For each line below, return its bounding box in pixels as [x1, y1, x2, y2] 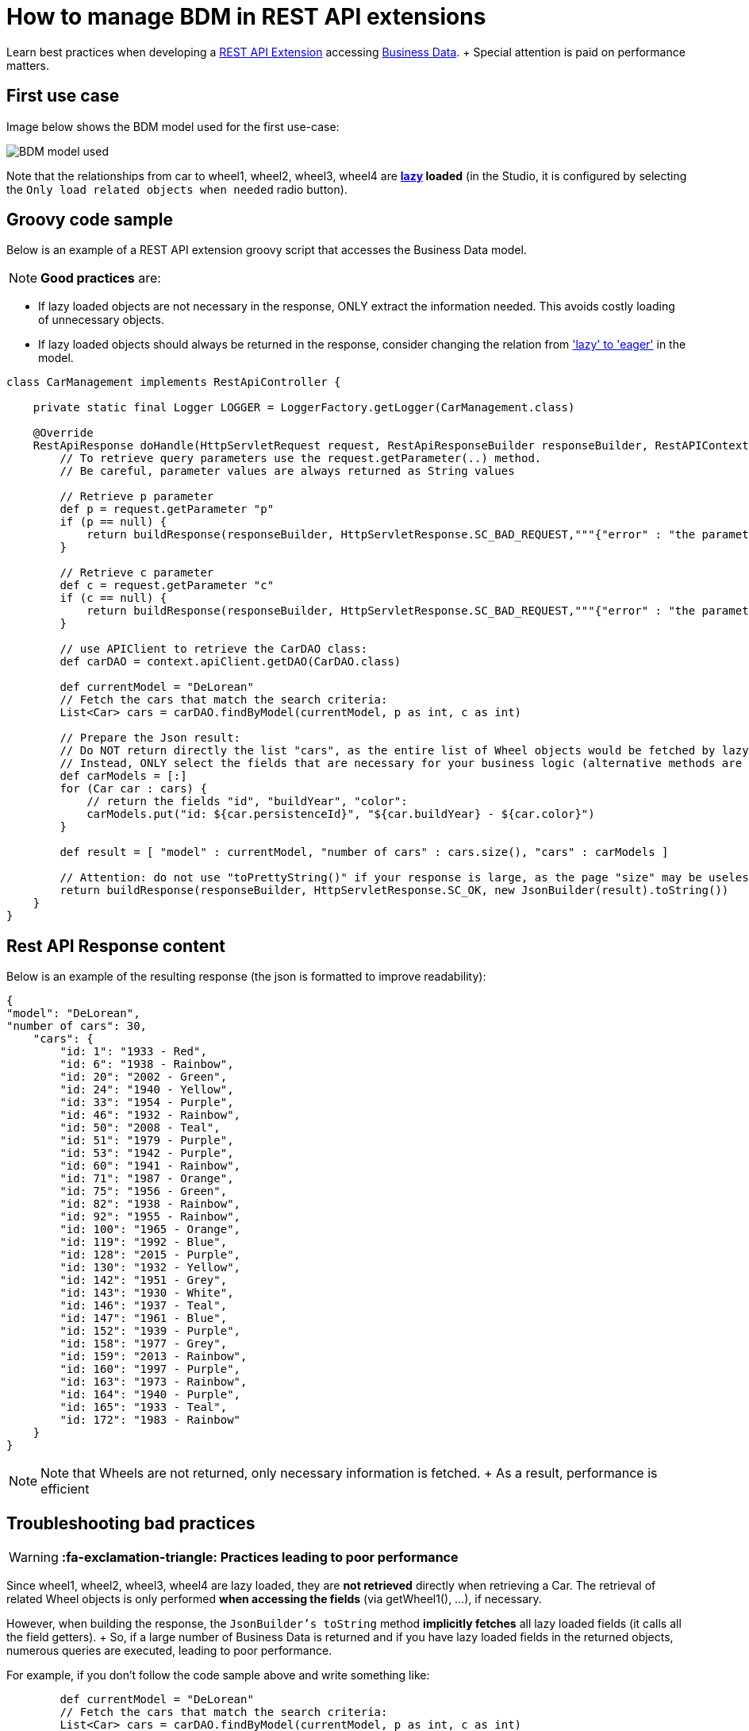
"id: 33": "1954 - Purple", [60, 1096, 234, 1109]
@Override [33, 426, 94, 440]
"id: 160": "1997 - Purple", [60, 1363, 241, 1376]
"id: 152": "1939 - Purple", [60, 1324, 241, 1338]
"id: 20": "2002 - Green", [60, 1070, 228, 1084]
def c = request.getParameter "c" [60, 579, 275, 592]
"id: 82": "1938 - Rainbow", [60, 1197, 241, 1211]
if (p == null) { [60, 515, 167, 529]
